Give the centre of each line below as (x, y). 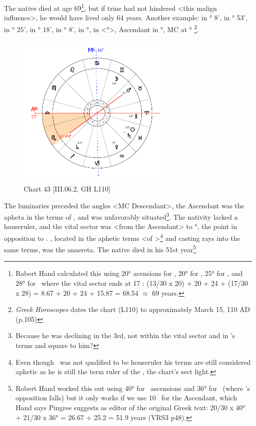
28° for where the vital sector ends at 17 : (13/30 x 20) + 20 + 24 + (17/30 (132, 283)
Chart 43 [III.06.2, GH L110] (67, 188)
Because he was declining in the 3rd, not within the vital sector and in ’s (125, 335)
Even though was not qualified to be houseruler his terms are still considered (133, 362)
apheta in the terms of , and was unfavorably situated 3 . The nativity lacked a (121, 216)
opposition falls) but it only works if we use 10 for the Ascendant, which (126, 398)
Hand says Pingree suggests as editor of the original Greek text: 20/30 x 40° (130, 407)
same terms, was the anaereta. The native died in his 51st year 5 (100, 249)
